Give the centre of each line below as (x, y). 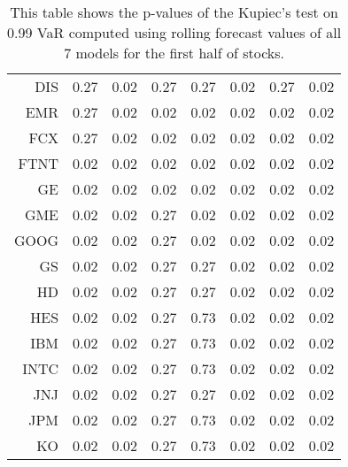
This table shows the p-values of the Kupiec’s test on (174, 12)
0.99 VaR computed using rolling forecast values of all (174, 32)
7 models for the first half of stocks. (174, 53)
